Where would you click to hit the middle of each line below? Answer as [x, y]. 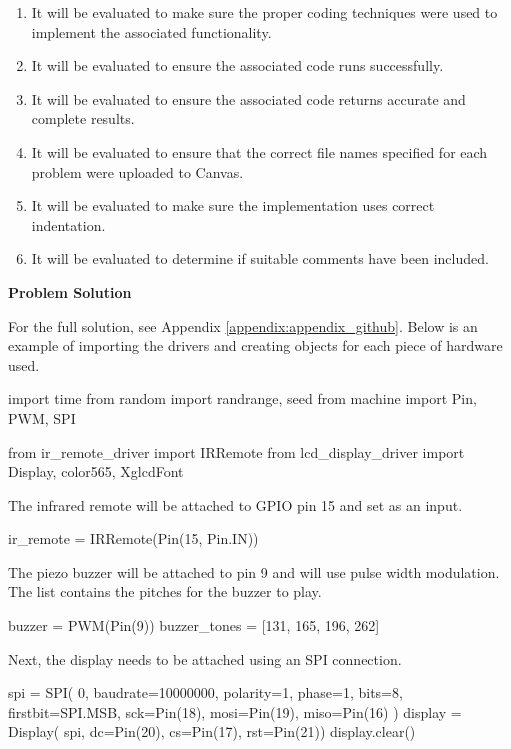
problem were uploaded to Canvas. [137, 171]
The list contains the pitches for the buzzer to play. [165, 591]
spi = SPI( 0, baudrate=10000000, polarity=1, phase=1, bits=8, [205, 692]
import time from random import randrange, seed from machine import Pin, [242, 398]
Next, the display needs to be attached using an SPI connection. [205, 658]
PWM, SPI [42, 417]
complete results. [83, 118]
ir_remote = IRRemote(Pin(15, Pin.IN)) [133, 538]
